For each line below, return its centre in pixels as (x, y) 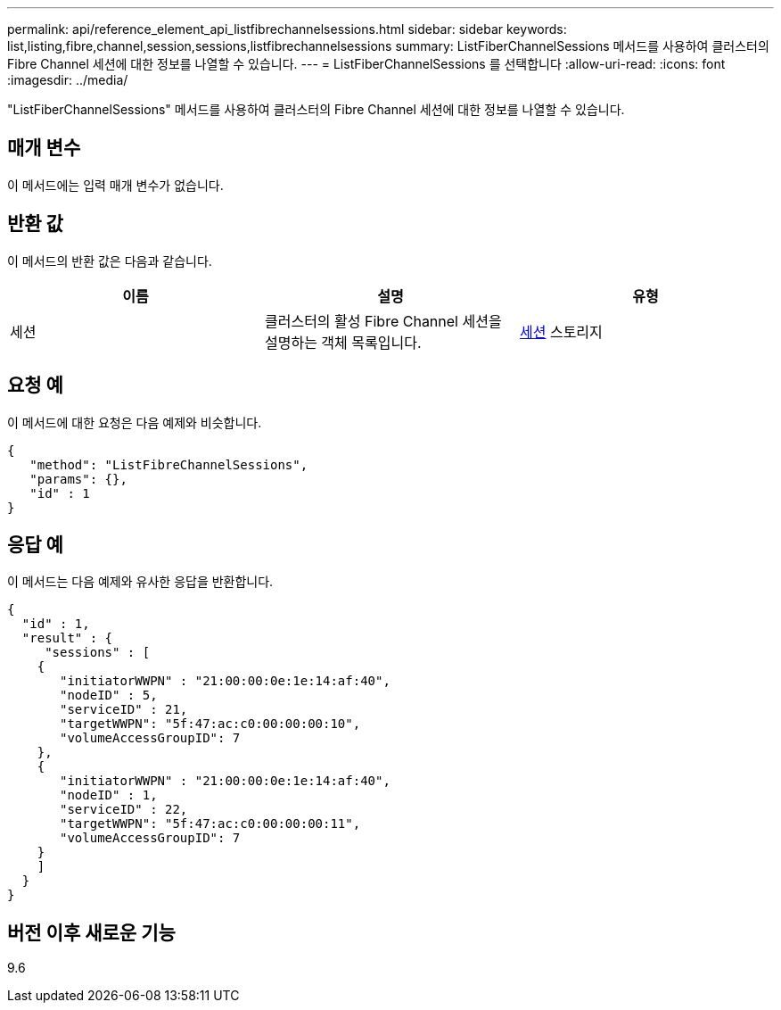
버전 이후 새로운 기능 (91, 932)
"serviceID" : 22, (124, 810)
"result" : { (67, 638)
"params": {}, (78, 479)
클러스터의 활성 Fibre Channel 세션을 (383, 321)
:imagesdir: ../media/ (68, 80)
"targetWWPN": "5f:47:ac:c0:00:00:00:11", (210, 824)
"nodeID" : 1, (109, 795)
